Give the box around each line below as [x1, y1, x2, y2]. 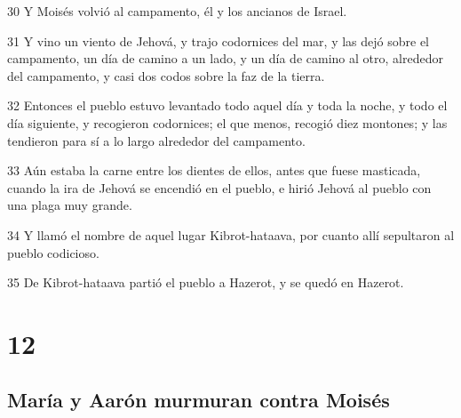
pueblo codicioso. [7, 243, 99, 261]
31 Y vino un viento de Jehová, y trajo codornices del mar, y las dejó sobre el [7, 31, 430, 50]
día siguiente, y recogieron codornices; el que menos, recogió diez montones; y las [7, 113, 448, 132]
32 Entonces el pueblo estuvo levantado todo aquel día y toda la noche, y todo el [7, 96, 448, 115]
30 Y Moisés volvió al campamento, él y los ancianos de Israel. [7, 2, 347, 20]
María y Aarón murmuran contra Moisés [7, 386, 390, 414]
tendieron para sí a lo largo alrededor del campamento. [7, 131, 306, 149]
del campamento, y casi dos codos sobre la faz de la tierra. [7, 66, 325, 84]
